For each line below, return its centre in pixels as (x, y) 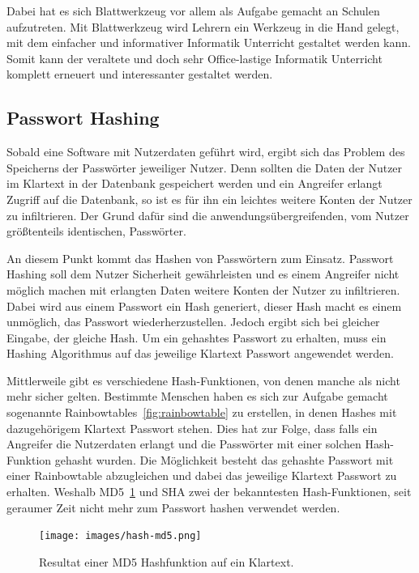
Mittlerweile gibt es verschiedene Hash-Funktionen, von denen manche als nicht (203, 380)
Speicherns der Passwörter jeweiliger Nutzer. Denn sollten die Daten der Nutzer (205, 167)
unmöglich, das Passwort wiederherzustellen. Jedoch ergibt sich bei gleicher (193, 322)
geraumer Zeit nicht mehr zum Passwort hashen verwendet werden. (173, 507)
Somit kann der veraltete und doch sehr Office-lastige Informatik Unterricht (195, 58)
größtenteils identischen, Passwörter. (96, 231)
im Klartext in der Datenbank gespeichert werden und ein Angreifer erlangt (195, 183)
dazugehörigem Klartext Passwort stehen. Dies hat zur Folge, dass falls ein (192, 428)
